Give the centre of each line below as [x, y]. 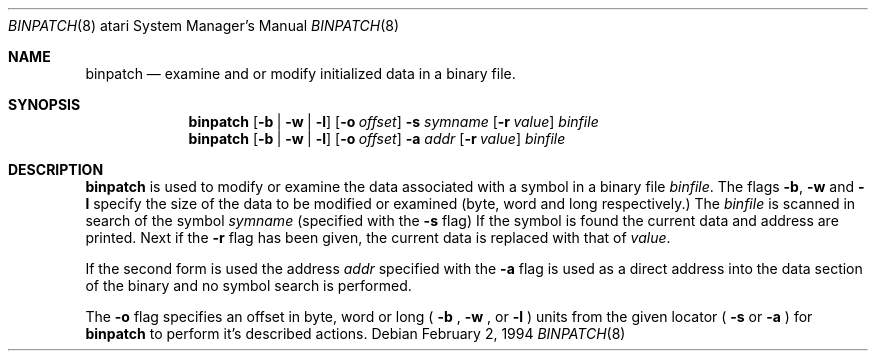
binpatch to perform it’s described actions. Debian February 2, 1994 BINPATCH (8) [355, 333]
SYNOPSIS [44, 104]
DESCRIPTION [56, 169]
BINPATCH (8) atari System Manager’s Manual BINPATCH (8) [204, 25]
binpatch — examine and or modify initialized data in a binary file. [300, 73]
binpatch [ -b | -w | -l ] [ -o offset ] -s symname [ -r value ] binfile [393, 121]
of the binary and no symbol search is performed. [248, 285]
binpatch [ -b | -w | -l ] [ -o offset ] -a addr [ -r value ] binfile [377, 138]
